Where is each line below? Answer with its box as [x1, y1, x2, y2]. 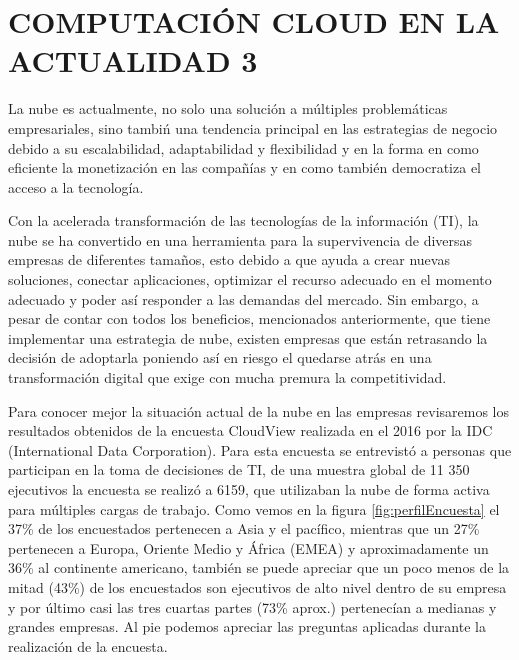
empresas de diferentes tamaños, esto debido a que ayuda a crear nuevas [8, 249, 450, 270]
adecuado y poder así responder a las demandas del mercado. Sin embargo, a [8, 288, 479, 309]
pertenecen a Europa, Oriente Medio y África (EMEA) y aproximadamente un [8, 537, 489, 558]
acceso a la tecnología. [8, 176, 144, 197]
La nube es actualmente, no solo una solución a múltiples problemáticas [8, 98, 448, 119]
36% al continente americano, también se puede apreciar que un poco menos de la [8, 557, 510, 578]
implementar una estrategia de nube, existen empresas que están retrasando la [8, 327, 488, 348]
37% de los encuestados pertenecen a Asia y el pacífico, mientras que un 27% [8, 518, 480, 539]
